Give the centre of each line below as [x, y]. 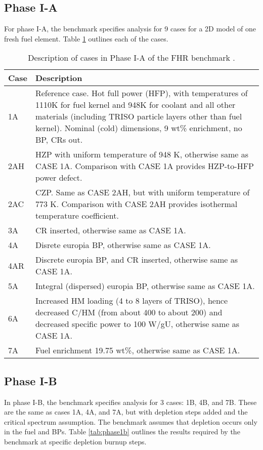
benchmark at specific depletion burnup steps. [75, 441]
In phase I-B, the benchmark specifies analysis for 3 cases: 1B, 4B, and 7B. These [130, 402]
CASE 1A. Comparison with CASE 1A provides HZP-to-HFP [145, 166]
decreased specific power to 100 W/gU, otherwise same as [137, 324]
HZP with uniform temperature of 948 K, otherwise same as [142, 154]
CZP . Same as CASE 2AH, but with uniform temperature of [142, 192]
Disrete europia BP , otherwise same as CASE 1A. [123, 245]
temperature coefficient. [77, 216]
